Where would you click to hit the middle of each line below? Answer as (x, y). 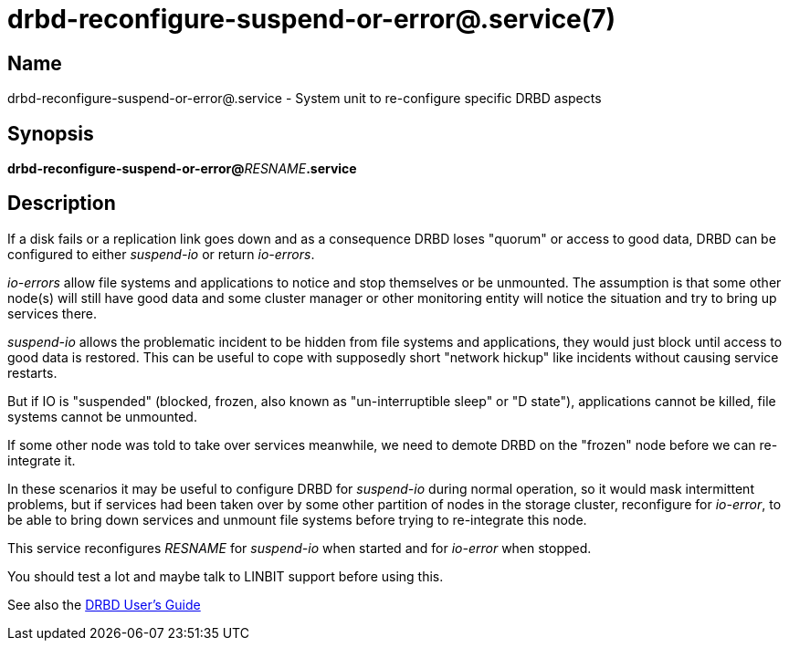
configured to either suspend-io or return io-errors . (161, 254)
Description (62, 204)
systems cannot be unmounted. (102, 416)
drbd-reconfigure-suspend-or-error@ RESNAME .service (182, 169)
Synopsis (51, 133)
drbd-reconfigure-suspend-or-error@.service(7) (312, 19)
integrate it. (42, 460)
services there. (53, 313)
